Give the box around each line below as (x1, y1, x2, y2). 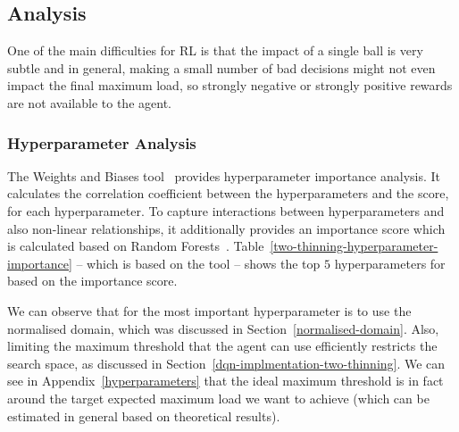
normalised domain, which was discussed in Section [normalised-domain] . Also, (7, 319, 439, 337)
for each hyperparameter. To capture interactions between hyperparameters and (7, 201, 445, 220)
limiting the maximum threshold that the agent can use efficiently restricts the (7, 336, 438, 355)
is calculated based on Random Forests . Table (7, 237, 264, 255)
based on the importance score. (7, 271, 178, 290)
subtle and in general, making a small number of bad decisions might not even (7, 58, 436, 77)
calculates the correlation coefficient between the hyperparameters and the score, (7, 184, 449, 203)
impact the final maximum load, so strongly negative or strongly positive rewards (7, 76, 453, 95)
